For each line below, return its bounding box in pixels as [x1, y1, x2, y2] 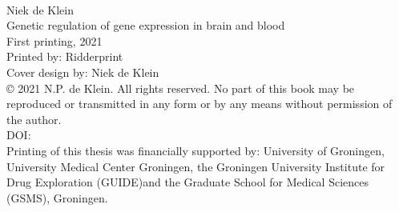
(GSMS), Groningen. [6, 189, 108, 206]
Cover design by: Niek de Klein [6, 63, 159, 80]
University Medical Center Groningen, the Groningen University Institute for [6, 158, 385, 174]
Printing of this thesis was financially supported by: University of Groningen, [6, 142, 385, 158]
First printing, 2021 [6, 32, 103, 49]
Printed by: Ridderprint [6, 48, 123, 65]
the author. [6, 110, 62, 127]
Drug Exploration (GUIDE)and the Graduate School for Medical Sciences [6, 174, 369, 190]
